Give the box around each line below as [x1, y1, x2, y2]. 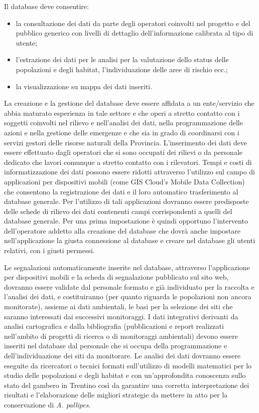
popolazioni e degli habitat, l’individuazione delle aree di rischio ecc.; [16, 64, 228, 74]
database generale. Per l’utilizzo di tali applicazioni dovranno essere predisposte [4, 196, 249, 207]
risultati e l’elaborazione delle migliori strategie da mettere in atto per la [4, 389, 228, 400]
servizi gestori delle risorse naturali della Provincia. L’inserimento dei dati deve [4, 137, 247, 147]
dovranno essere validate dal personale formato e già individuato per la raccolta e [4, 281, 254, 292]
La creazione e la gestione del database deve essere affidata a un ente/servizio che [4, 98, 254, 108]
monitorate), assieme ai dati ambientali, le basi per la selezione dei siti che [4, 301, 233, 312]
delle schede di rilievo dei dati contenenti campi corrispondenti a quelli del [4, 205, 232, 216]
